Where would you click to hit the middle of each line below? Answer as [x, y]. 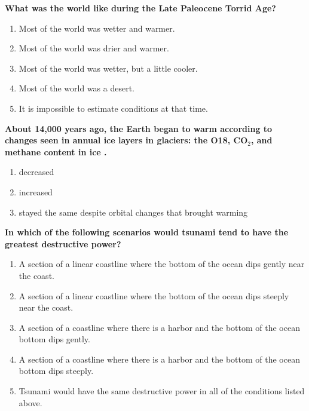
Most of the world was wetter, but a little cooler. [108, 68]
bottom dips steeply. [56, 371]
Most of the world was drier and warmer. [94, 48]
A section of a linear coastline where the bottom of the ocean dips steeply [154, 295]
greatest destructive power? [63, 243]
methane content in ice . [56, 151]
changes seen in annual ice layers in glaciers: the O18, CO [126, 140]
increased [36, 191]
